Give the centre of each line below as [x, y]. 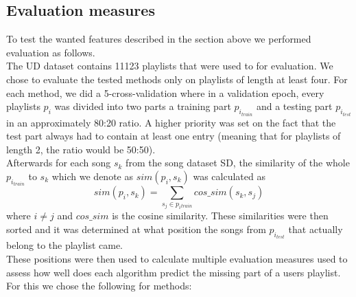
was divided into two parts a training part [143, 106]
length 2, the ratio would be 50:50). [81, 149]
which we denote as [92, 176]
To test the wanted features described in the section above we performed [159, 39]
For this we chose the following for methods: [99, 286]
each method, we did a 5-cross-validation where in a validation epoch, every [165, 92]
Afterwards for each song [59, 163]
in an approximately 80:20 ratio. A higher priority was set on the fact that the [171, 122]
